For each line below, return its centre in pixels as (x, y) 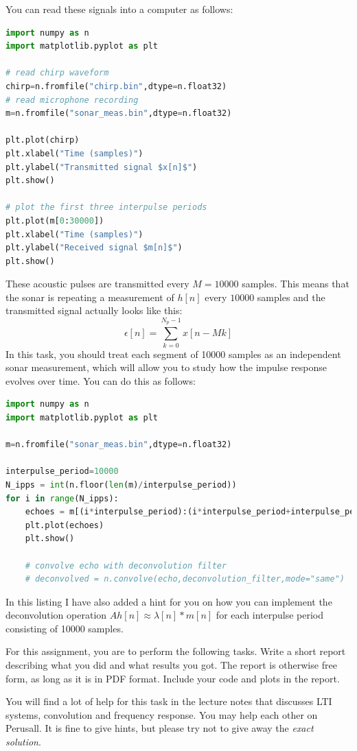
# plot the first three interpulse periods (106, 207)
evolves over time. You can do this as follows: (101, 380)
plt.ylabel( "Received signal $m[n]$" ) (94, 248)
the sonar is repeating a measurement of (90, 297)
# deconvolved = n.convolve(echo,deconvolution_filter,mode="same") (185, 579)
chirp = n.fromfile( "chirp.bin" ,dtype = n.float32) (116, 86)
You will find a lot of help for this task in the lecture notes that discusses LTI (169, 701)
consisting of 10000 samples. (65, 628)
